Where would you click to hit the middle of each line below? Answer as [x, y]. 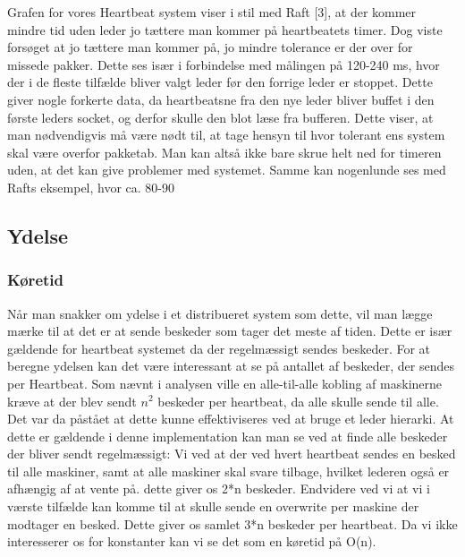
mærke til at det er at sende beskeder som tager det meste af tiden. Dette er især [230, 331]
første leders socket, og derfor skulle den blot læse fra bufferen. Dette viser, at [220, 117]
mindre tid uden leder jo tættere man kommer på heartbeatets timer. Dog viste [225, 29]
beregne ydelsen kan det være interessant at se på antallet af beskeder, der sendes [231, 366]
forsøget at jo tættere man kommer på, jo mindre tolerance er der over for [210, 47]
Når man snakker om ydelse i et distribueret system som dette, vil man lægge [220, 313]
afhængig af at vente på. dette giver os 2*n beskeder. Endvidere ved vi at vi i [219, 488]
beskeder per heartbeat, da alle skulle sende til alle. [298, 401]
